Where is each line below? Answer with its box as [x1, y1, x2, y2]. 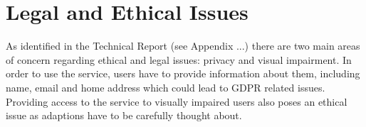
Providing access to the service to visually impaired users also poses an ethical [6, 94, 347, 109]
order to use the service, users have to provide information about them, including [6, 66, 360, 81]
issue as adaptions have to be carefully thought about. [6, 108, 242, 123]
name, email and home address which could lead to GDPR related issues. [6, 79, 325, 94]
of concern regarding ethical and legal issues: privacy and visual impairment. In [6, 52, 352, 67]
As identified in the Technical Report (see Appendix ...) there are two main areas [6, 38, 360, 53]
